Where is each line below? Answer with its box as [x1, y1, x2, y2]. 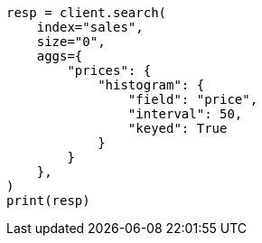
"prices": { [67, 63, 152, 78]
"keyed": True [127, 121, 228, 136]
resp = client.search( [6, 5, 167, 20]
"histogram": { [98, 78, 205, 92]
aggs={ [36, 49, 83, 63]
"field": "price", [127, 92, 258, 107]
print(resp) [6, 193, 90, 208]
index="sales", [36, 20, 144, 34]
